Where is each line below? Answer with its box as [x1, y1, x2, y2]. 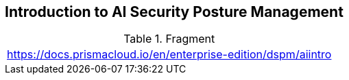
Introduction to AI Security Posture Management [5, 3, 344, 20]
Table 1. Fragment [123, 32, 215, 46]
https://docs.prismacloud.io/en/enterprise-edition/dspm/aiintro [7, 47, 332, 62]
